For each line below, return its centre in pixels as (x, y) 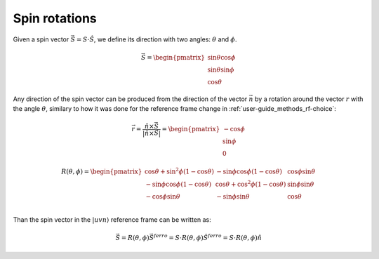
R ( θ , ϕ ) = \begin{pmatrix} (101, 172)
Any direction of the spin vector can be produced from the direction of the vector (130, 99)
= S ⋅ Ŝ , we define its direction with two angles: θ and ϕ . (157, 39)
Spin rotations (55, 18)
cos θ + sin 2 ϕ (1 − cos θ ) (179, 171)
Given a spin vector (41, 39)
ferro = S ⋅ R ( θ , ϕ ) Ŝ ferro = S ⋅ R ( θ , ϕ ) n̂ (208, 237)
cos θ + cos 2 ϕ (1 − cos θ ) (251, 184)
